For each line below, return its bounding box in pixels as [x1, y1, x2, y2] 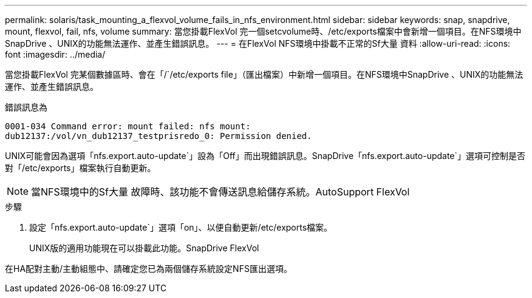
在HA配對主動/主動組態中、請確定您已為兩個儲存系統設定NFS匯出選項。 [5, 263, 292, 274]
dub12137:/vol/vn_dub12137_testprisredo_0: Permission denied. [5, 131, 312, 141]
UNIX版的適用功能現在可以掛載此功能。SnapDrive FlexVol [29, 243, 259, 253]
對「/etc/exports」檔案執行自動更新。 [5, 163, 156, 173]
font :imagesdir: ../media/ [5, 49, 106, 59]
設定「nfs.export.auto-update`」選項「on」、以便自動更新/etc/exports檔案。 [29, 222, 333, 232]
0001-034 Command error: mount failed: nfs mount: [5, 121, 251, 131]
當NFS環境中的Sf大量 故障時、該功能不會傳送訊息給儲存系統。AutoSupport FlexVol [31, 186, 410, 198]
